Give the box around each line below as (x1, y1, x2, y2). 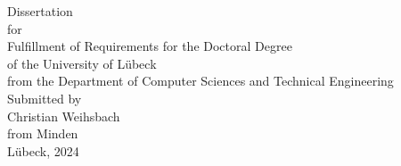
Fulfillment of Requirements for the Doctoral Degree (7, 37, 292, 55)
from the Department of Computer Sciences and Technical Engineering (7, 71, 394, 90)
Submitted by (7, 88, 82, 107)
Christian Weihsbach (7, 106, 120, 125)
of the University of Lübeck (7, 54, 157, 72)
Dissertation (7, 2, 73, 20)
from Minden (7, 124, 78, 143)
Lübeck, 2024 (7, 141, 79, 160)
